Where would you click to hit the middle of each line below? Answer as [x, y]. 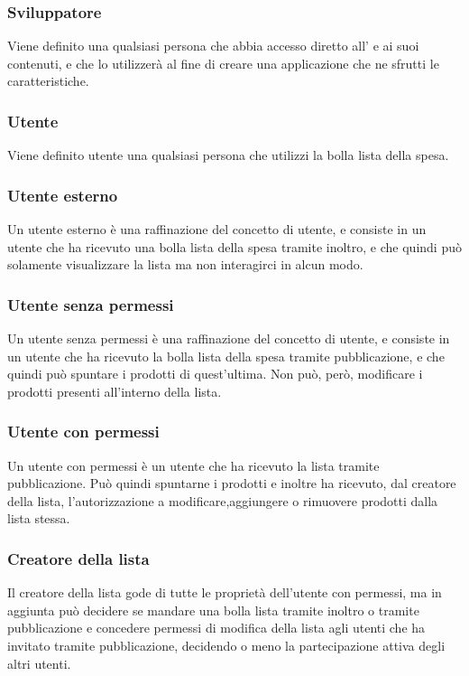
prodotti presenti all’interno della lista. [115, 391]
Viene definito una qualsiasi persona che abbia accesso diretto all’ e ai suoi [213, 46]
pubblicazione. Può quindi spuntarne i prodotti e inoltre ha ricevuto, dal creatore [232, 483]
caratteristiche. [48, 81]
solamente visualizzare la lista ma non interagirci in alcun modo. [185, 264]
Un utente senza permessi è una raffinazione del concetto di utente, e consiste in [229, 338]
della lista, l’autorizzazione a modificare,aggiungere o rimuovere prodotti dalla [223, 500]
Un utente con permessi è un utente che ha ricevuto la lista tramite [193, 465]
